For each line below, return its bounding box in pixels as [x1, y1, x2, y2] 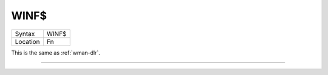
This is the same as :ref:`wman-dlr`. [11, 49, 100, 56]
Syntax [15, 29, 35, 38]
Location [15, 37, 40, 46]
